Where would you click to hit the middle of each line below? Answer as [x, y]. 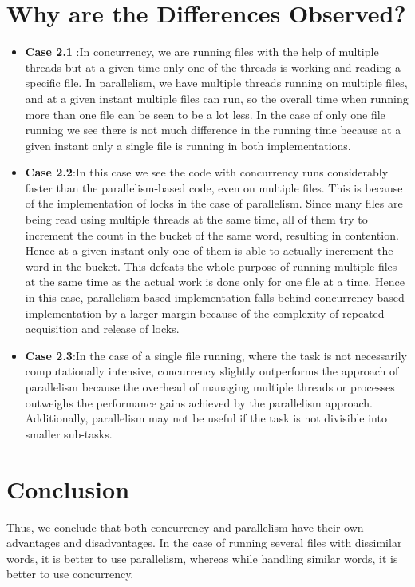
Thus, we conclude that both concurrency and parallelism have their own [185, 527]
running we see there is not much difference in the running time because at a [213, 130]
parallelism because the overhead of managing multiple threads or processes [210, 387]
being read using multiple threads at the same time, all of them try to [196, 219]
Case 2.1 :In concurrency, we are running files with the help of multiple [202, 52]
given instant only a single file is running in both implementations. [188, 145]
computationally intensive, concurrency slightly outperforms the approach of [212, 371]
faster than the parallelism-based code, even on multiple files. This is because [214, 187]
